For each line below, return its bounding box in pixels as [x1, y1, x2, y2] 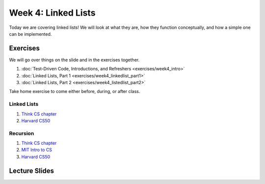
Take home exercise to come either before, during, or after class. [9, 89, 140, 94]
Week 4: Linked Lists [9, 7, 96, 18]
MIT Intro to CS [21, 147, 53, 153]
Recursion [9, 130, 34, 137]
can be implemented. [9, 31, 52, 37]
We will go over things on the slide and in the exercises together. [9, 57, 140, 63]
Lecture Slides [9, 166, 54, 175]
